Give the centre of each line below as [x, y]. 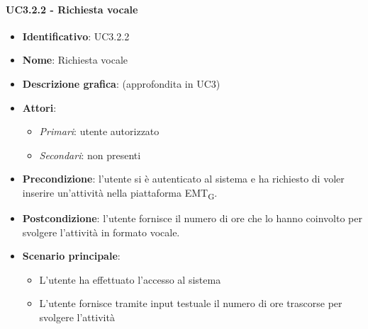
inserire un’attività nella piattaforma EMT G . [120, 193]
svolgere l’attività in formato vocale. [101, 232]
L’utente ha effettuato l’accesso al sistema [130, 279]
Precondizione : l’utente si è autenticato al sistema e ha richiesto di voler [183, 179]
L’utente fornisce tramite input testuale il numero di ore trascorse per [191, 303]
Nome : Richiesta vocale [75, 60]
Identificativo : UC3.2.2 [76, 36]
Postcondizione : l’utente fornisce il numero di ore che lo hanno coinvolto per [192, 218]
